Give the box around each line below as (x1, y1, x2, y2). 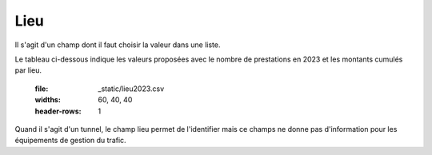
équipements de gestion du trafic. (14, 136, 127, 145)
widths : (34, 95, 62, 105)
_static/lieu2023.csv (98, 84, 165, 93)
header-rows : (34, 106, 82, 116)
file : (34, 84, 49, 93)
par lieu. (14, 66, 42, 75)
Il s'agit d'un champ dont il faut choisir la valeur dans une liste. (14, 40, 221, 50)
